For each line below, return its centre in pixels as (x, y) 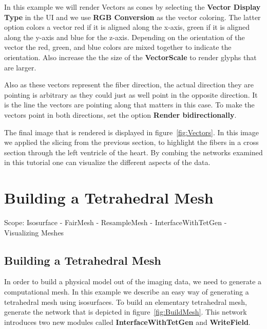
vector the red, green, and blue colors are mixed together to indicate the (118, 47)
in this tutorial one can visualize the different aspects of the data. (107, 162)
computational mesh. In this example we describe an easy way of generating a (127, 292)
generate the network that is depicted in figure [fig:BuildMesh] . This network (126, 312)
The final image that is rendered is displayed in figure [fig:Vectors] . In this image (131, 132)
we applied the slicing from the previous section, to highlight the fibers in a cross (131, 142)
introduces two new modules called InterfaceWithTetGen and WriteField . (127, 322)
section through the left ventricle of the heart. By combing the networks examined (133, 152)
